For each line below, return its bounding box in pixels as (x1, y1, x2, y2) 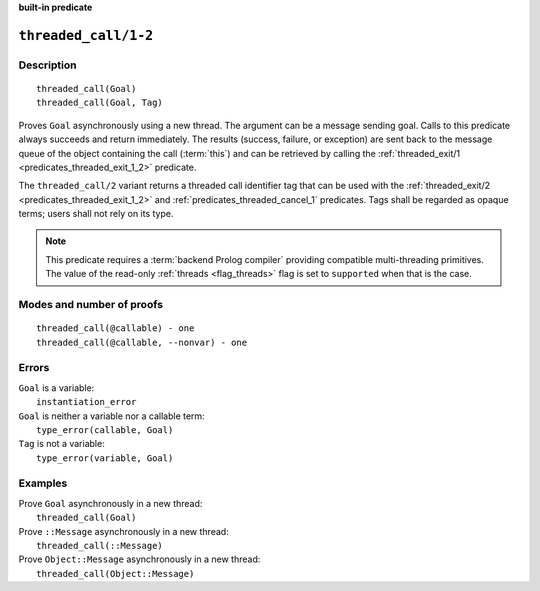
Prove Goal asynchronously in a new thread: (18, 497, 203, 509)
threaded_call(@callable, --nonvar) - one (36, 336, 248, 348)
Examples (18, 476, 68, 490)
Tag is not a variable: (18, 438, 105, 450)
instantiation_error (36, 396, 137, 408)
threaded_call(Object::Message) (36, 568, 195, 579)
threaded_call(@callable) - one (36, 323, 195, 334)
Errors (18, 361, 50, 375)
